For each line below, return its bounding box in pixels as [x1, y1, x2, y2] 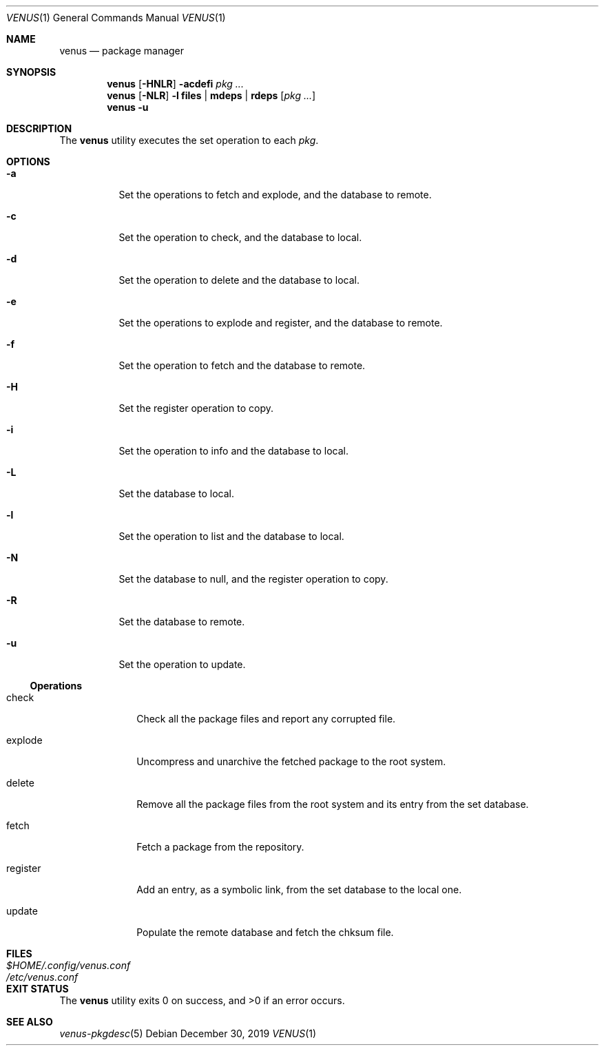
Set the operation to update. [118, 658, 246, 670]
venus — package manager [59, 45, 185, 56]
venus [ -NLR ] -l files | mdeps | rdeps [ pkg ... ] [107, 90, 316, 101]
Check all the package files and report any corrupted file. [136, 713, 396, 725]
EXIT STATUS [6, 983, 69, 995]
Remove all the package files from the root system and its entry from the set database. [136, 798, 529, 810]
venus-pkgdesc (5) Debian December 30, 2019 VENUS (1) [59, 1028, 317, 1039]
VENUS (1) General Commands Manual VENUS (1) [6, 12, 226, 23]
